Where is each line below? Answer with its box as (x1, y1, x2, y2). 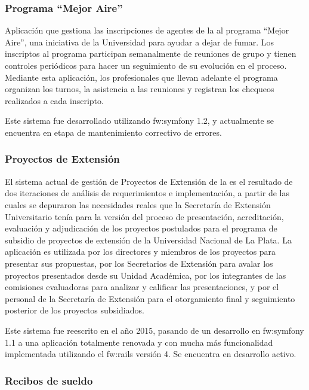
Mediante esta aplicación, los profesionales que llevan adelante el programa (5, 71, 278, 83)
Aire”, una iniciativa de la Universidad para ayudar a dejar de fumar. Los (5, 35, 274, 48)
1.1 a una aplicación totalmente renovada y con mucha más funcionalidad (5, 336, 273, 348)
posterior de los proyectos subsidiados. (5, 304, 144, 316)
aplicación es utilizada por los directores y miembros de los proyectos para (5, 245, 276, 258)
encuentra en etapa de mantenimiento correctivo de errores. (5, 126, 222, 138)
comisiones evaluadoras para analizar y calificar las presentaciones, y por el (5, 281, 279, 293)
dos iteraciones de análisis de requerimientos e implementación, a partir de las (5, 187, 290, 199)
